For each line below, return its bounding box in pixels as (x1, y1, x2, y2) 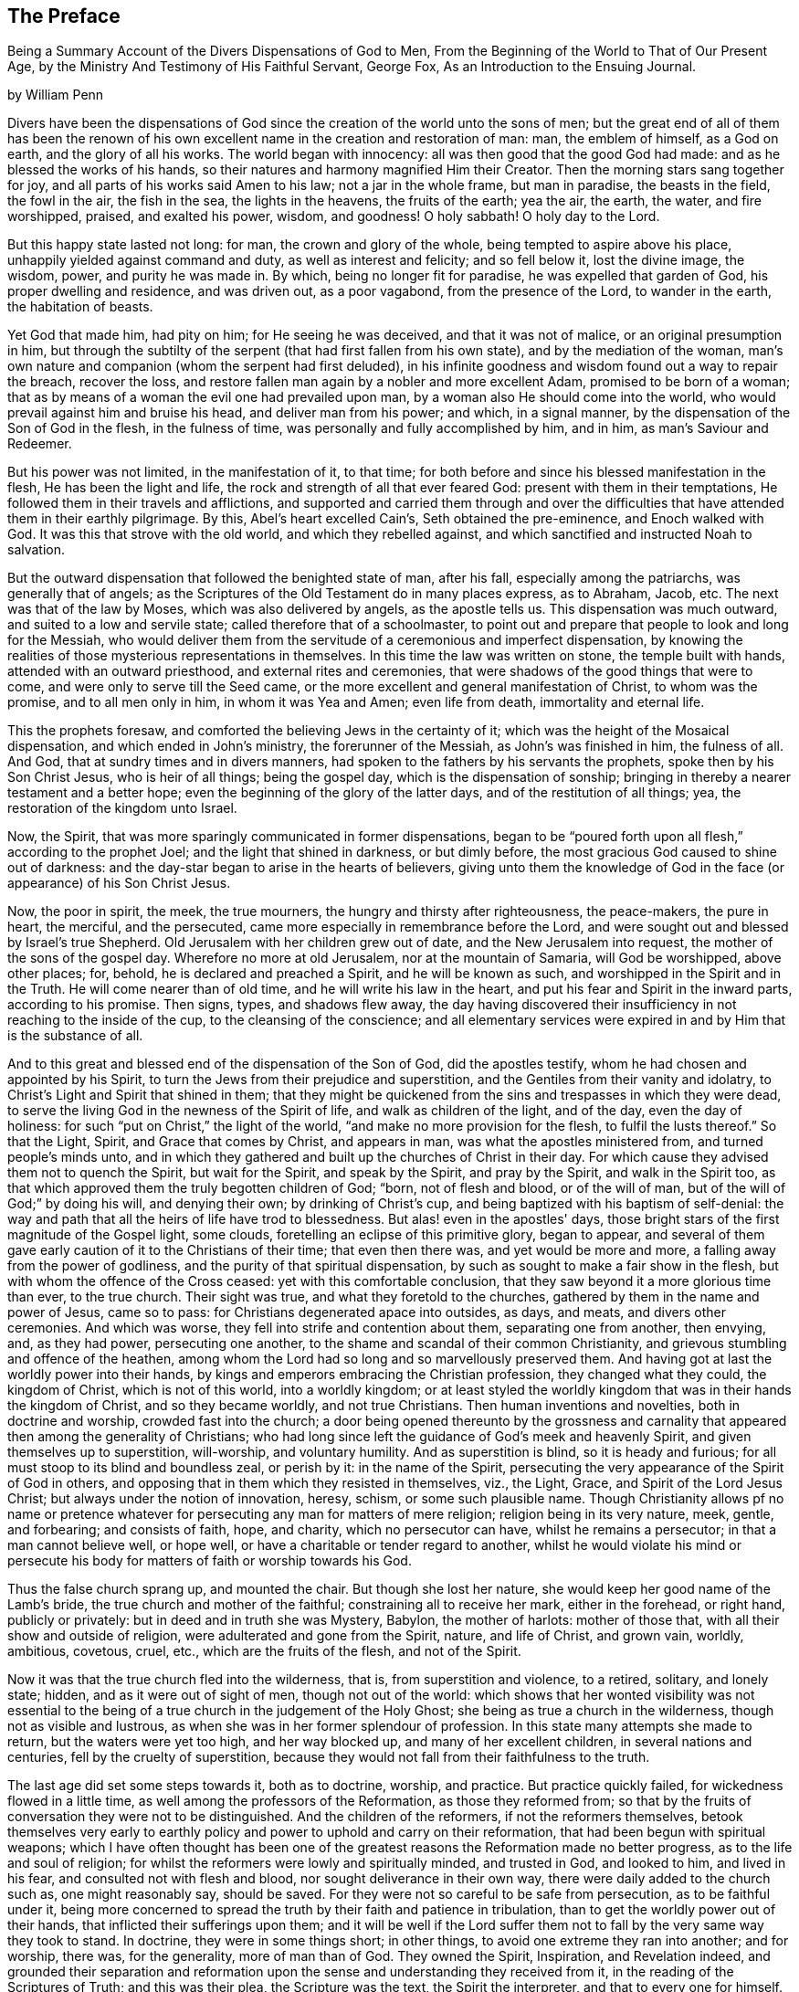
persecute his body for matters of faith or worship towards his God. (7, 1553, 412, 1569)
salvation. (7, 542, 66, 558)
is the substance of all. (7, 1028, 143, 1044)
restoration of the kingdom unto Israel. (7, 800, 237, 817)
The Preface (7, 5, 121, 27)
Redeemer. (7, 436, 72, 452)
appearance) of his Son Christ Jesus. (7, 875, 231, 891)
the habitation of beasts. (7, 299, 153, 315)
